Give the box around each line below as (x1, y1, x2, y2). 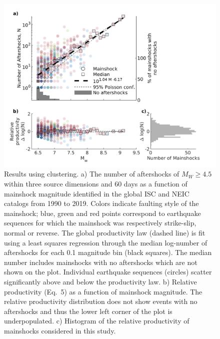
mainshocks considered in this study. (4, 325, 116, 335)
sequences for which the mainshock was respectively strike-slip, (4, 217, 196, 228)
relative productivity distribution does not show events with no (4, 296, 197, 306)
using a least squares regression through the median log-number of (4, 237, 207, 247)
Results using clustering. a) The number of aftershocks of (4, 168, 179, 179)
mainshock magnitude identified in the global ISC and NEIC (4, 188, 189, 198)
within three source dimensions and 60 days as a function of (4, 178, 187, 189)
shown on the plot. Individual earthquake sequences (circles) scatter (4, 266, 212, 277)
